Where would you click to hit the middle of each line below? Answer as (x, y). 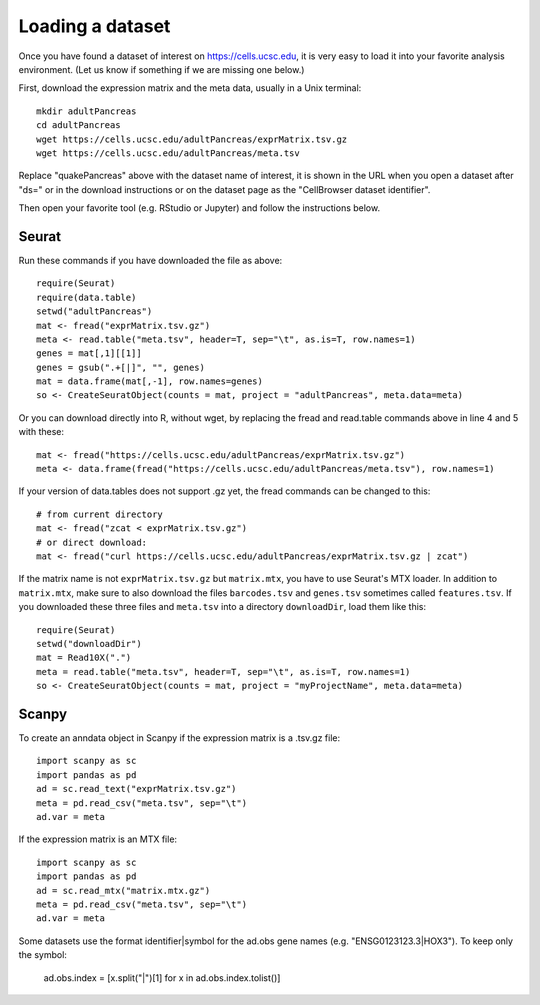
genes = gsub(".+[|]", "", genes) (120, 367)
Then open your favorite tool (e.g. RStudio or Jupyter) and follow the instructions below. (199, 208)
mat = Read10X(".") (84, 658)
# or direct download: (92, 542)
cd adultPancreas (78, 125)
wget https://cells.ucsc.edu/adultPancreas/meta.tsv (168, 153)
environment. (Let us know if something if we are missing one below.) (161, 69)
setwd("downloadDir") (89, 643)
